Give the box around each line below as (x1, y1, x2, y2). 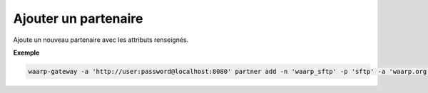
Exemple (13, 48, 40, 57)
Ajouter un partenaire (13, 11, 143, 26)
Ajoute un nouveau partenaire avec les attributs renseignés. (13, 35, 189, 44)
